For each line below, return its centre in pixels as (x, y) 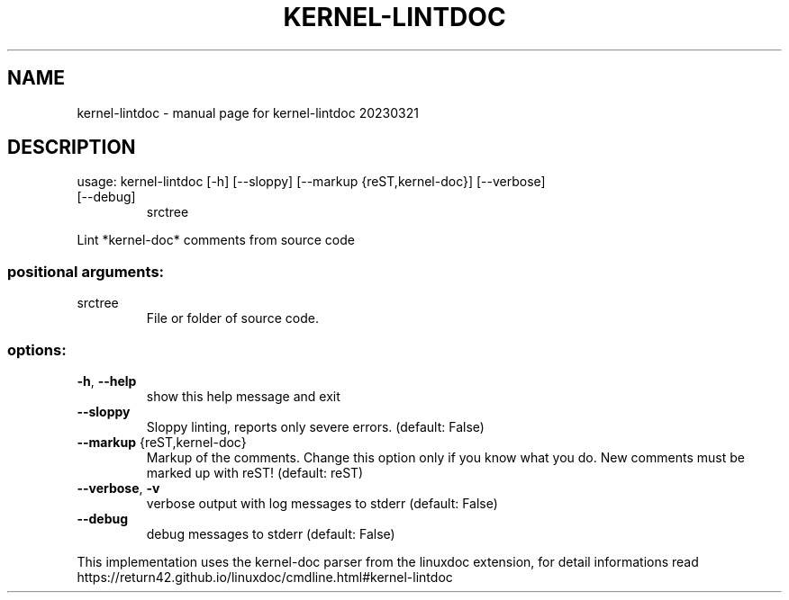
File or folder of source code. (232, 318)
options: (37, 349)
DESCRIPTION (72, 148)
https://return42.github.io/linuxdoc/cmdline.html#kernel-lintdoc (265, 577)
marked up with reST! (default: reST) (255, 472)
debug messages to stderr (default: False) (271, 533)
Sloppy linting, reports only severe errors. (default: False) (315, 426)
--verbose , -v (118, 488)
